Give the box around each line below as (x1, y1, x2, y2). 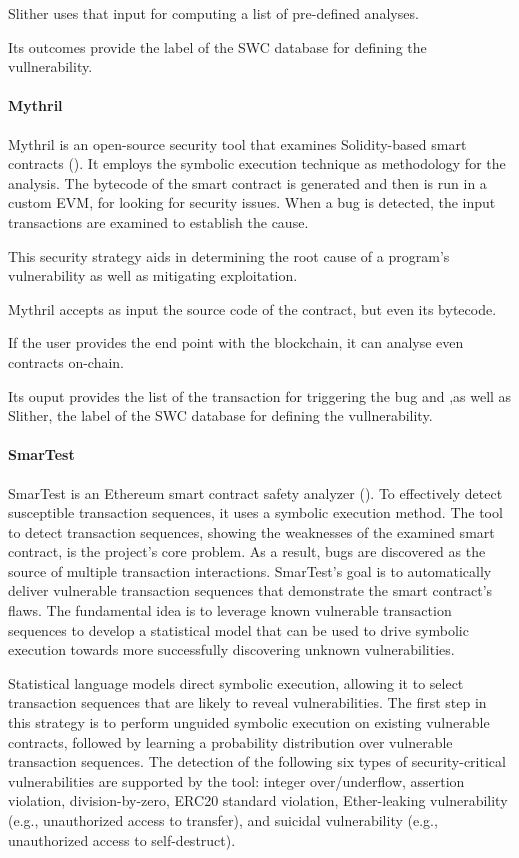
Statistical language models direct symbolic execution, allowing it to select (8, 672, 464, 693)
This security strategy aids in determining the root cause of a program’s (8, 245, 450, 266)
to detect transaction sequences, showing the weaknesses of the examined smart (8, 521, 495, 542)
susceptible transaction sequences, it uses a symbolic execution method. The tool (8, 502, 503, 523)
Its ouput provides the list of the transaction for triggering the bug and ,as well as (8, 385, 512, 406)
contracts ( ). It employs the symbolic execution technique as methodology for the (8, 153, 506, 174)
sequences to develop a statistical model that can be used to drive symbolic (8, 619, 469, 640)
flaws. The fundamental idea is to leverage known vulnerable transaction (8, 600, 452, 621)
